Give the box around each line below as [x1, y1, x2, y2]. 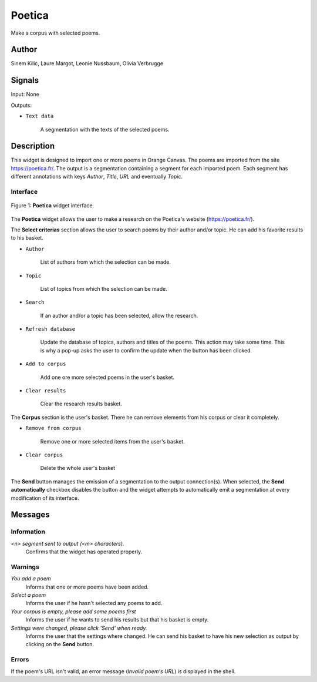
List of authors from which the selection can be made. [40, 258, 171, 266]
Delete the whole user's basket [40, 465, 116, 472]
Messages [11, 510, 50, 520]
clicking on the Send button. [25, 641, 94, 648]
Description [11, 141, 55, 151]
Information [11, 528, 45, 536]
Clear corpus [25, 451, 63, 458]
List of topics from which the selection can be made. [40, 285, 167, 292]
